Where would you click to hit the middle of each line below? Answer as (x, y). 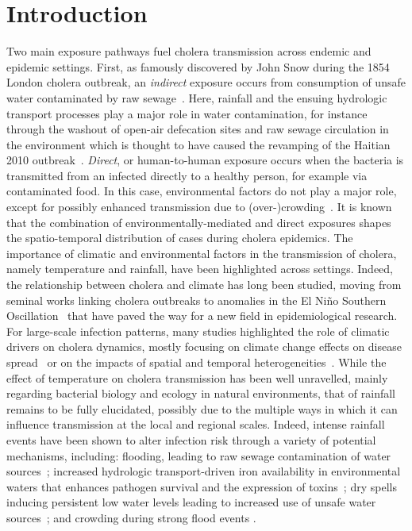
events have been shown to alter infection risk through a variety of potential (191, 439)
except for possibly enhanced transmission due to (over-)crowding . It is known (199, 207)
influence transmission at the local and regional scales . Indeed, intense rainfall (196, 424)
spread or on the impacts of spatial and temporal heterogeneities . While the (196, 362)
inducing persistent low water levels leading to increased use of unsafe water (191, 502)
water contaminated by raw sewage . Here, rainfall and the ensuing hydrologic (197, 97)
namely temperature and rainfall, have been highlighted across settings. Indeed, (200, 269)
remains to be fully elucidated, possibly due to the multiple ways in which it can (202, 408)
